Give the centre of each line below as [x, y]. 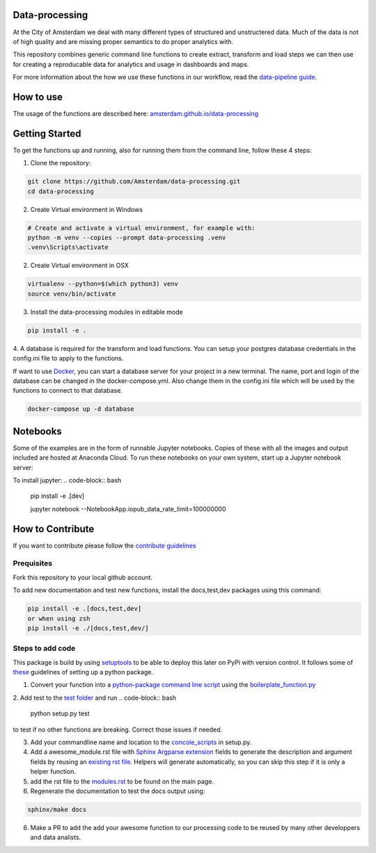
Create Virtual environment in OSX [79, 266]
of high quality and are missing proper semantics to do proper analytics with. [123, 41]
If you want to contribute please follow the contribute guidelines [104, 545]
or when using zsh [59, 618]
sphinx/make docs [57, 809]
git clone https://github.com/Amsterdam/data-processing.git [134, 182]
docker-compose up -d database [81, 409]
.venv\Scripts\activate [68, 247]
